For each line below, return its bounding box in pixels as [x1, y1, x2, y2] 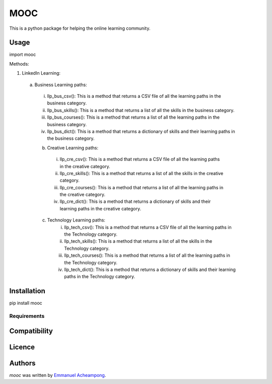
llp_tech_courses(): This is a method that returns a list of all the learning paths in [64, 252, 230, 258]
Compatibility [9, 326, 53, 335]
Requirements [9, 313, 45, 320]
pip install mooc [9, 300, 42, 306]
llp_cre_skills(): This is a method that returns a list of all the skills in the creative [59, 170, 224, 176]
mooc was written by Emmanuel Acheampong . [9, 372, 106, 378]
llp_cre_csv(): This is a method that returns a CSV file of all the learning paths [59, 156, 220, 162]
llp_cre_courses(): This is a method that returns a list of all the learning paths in [59, 184, 224, 190]
